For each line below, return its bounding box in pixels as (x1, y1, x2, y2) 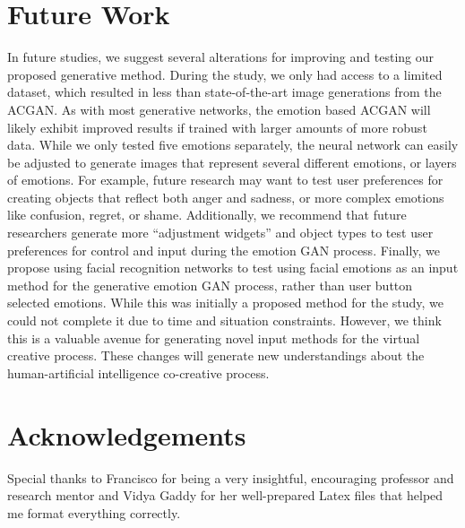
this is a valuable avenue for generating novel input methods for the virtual (7, 328, 420, 347)
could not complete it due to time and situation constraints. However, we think (7, 311, 442, 330)
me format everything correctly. (7, 503, 181, 522)
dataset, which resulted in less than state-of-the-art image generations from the (7, 82, 442, 101)
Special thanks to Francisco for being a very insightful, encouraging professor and (7, 468, 454, 487)
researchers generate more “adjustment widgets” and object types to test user (7, 223, 434, 242)
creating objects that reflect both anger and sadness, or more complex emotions (7, 187, 444, 206)
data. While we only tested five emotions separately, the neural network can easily (7, 135, 459, 154)
